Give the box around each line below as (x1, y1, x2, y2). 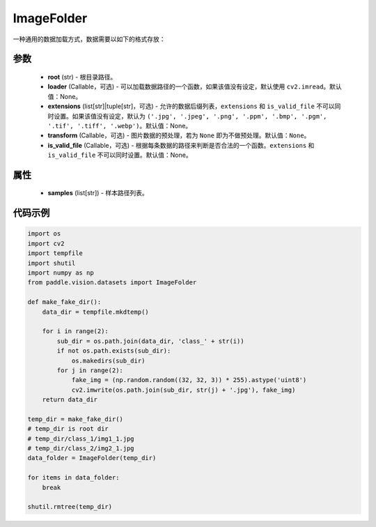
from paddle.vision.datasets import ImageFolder (27, 279, 197, 287)
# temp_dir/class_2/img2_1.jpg (27, 445, 135, 452)
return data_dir (42, 396, 97, 404)
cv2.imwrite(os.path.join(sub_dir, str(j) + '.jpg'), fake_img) (71, 385, 296, 394)
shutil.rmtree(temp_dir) (27, 503, 113, 511)
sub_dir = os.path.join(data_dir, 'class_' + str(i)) (56, 337, 244, 345)
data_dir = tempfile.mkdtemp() (42, 307, 149, 316)
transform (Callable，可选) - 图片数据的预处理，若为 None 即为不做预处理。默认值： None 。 (47, 131, 311, 139)
